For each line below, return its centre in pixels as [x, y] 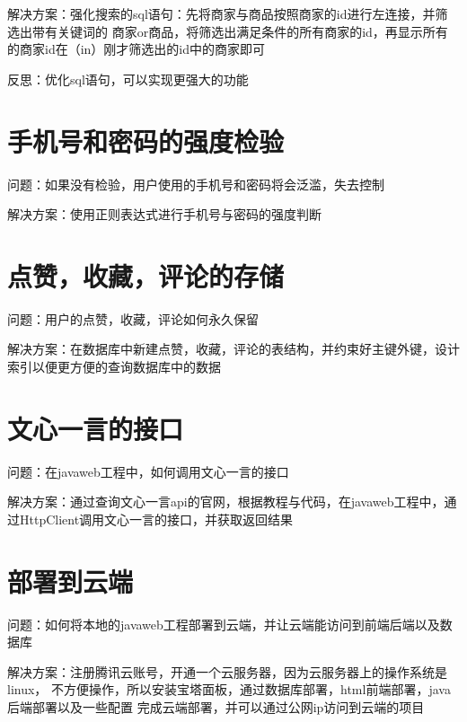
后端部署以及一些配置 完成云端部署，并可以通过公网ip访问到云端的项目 [216, 707]
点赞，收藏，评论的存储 [146, 275]
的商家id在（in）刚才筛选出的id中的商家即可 [137, 49]
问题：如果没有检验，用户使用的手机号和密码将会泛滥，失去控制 [196, 184]
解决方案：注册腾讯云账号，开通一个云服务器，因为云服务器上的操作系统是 [227, 671]
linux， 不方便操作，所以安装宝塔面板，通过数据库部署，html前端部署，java [229, 689]
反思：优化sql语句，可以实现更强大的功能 [128, 79]
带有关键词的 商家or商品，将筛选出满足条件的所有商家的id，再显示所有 [240, 31]
